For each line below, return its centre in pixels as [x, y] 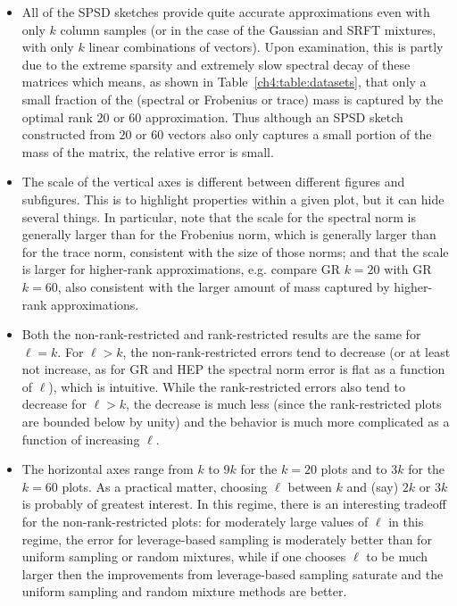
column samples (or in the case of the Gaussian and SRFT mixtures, [248, 29]
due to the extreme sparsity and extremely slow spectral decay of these [216, 64]
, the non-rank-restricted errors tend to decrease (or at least [287, 351]
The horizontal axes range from [108, 469]
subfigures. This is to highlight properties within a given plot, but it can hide [233, 199]
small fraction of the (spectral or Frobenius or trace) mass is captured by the [233, 99]
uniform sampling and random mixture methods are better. [184, 591]
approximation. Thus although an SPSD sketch [274, 116]
